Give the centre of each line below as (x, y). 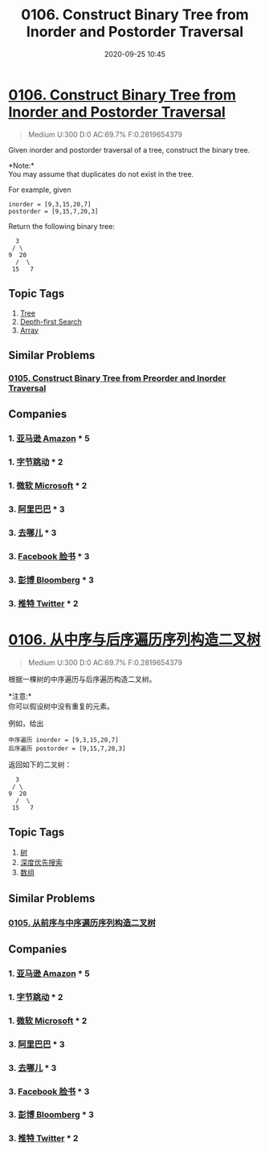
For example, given (40, 190)
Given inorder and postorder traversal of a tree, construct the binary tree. (129, 149)
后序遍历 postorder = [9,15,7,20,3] (67, 749)
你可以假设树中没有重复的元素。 (61, 706)
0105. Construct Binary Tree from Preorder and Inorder (117, 378)
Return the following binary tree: (61, 226)
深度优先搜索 (41, 863)
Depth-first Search (51, 321)
